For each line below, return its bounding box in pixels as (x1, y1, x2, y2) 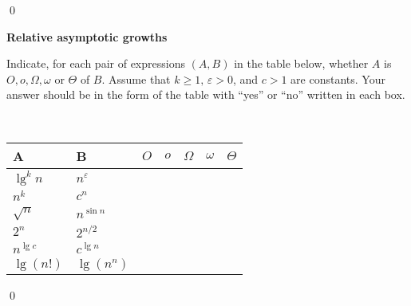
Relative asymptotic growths (6, 28, 168, 45)
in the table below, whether (234, 55, 369, 72)
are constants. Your (290, 70, 385, 87)
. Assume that (101, 70, 171, 87)
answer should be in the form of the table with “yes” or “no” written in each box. (6, 86, 405, 103)
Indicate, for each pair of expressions (6, 55, 185, 72)
